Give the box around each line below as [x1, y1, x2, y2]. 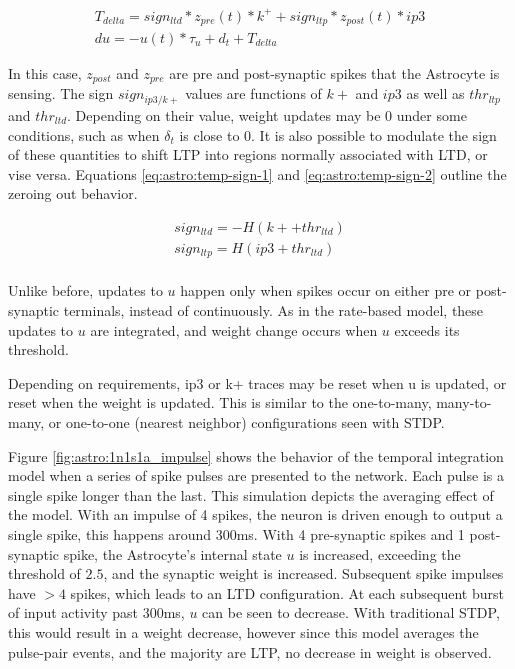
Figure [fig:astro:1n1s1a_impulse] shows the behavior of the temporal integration [8, 445, 504, 466]
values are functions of [185, 83, 322, 104]
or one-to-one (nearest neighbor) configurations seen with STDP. [48, 412, 445, 432]
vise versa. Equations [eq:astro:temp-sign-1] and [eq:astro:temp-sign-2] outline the [8, 163, 507, 184]
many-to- [436, 392, 492, 413]
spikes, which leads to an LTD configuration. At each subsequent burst [70, 582, 504, 603]
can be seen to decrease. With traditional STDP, [202, 602, 500, 623]
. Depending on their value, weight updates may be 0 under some [67, 104, 467, 125]
